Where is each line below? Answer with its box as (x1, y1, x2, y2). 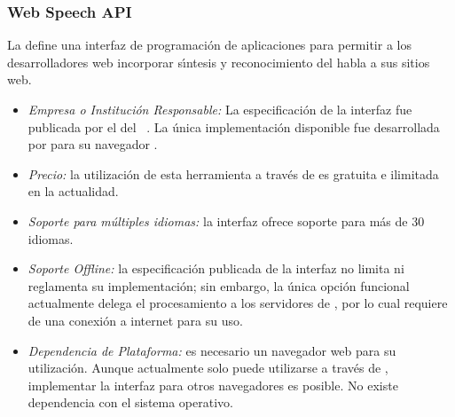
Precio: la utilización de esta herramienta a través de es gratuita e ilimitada (27, 164, 439, 183)
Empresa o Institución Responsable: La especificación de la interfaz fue (27, 100, 412, 118)
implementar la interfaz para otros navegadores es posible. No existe (27, 375, 398, 394)
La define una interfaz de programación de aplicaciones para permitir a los (7, 35, 412, 54)
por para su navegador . (27, 135, 158, 153)
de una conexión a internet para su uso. (27, 311, 243, 329)
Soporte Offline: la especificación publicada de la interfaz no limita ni (27, 259, 404, 278)
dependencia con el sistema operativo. (27, 393, 233, 412)
